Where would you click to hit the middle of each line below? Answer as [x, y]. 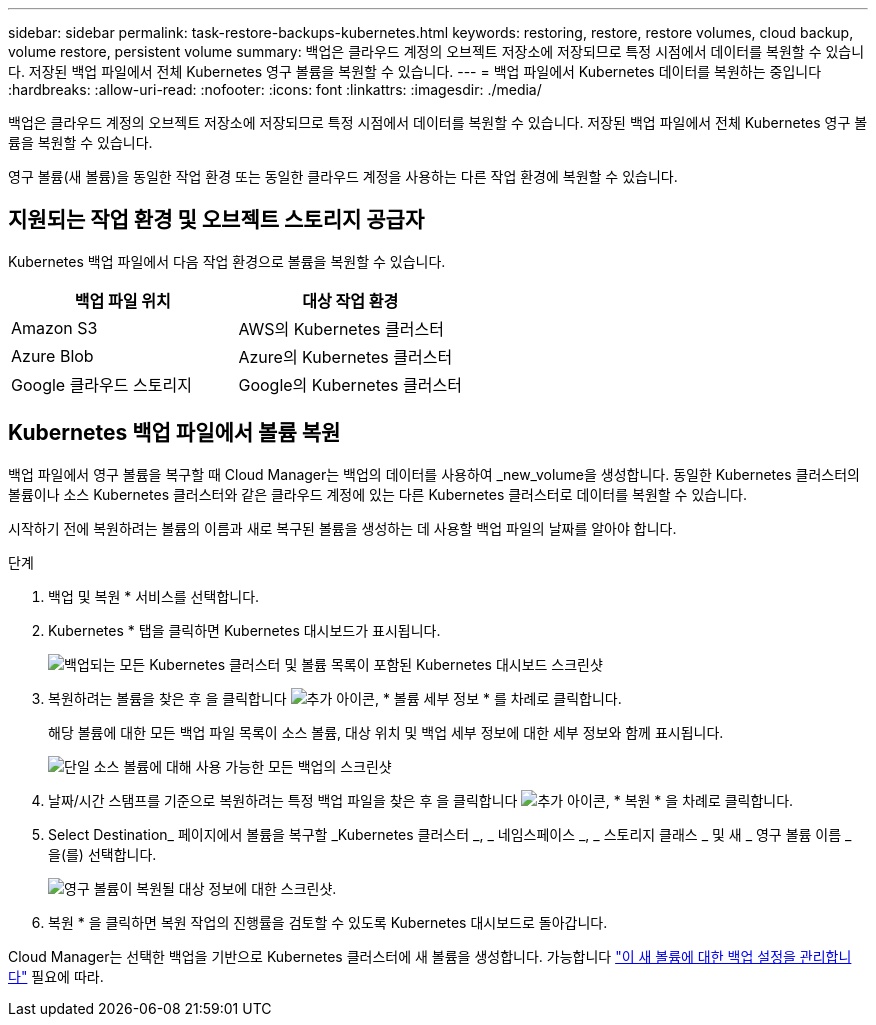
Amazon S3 [54, 327]
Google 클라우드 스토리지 [101, 384]
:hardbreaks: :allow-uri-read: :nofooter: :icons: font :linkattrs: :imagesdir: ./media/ [275, 89]
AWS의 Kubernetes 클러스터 [341, 328]
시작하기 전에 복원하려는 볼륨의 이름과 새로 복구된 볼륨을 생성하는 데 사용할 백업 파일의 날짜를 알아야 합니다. [342, 528]
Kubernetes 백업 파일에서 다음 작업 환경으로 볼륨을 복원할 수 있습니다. [227, 261]
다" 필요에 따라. [56, 976]
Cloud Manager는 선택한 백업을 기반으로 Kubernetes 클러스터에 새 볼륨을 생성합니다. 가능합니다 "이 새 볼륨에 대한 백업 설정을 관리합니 [430, 956]
